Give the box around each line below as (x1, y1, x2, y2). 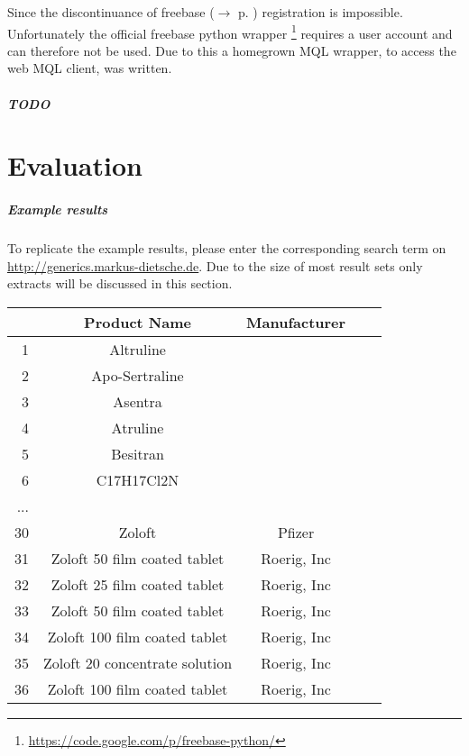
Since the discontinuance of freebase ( (7, 3, 215, 21)
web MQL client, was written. (7, 59, 172, 77)
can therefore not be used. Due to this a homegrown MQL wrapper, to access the (7, 41, 456, 59)
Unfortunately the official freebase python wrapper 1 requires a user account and (7, 21, 453, 42)
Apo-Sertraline (91, 364, 184, 386)
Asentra (113, 390, 162, 412)
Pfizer (277, 521, 315, 542)
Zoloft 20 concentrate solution (43, 651, 233, 673)
